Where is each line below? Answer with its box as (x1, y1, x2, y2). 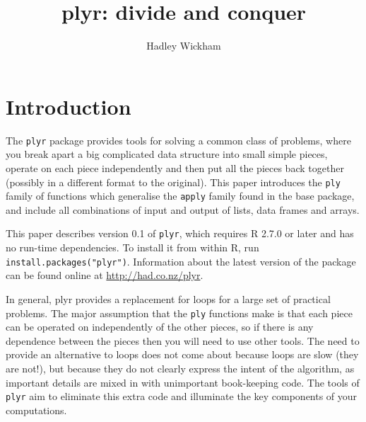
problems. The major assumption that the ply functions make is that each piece (6, 305, 353, 320)
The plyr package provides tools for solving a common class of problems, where (6, 132, 351, 147)
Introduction (6, 91, 131, 120)
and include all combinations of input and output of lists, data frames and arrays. (6, 202, 360, 217)
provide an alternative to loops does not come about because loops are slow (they (6, 347, 359, 362)
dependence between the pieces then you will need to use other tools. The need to (6, 333, 360, 348)
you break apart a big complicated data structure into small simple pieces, (6, 147, 328, 161)
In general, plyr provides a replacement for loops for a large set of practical (6, 291, 331, 306)
